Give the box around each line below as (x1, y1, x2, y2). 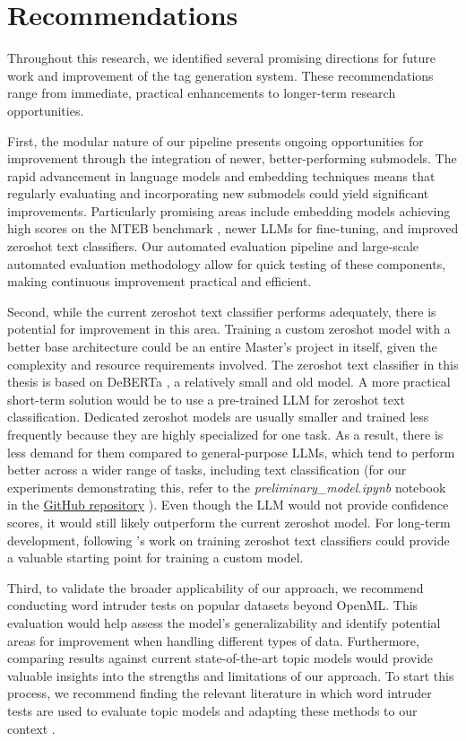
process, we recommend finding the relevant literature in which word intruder (7, 684, 432, 702)
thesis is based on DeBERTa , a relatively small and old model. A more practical (7, 372, 451, 391)
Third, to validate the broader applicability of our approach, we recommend (7, 578, 424, 597)
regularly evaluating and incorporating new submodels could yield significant (7, 184, 429, 203)
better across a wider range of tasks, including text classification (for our (7, 460, 407, 479)
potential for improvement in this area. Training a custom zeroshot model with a (7, 319, 451, 338)
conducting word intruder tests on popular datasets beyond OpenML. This (7, 596, 419, 615)
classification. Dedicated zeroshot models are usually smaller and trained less (7, 407, 429, 426)
